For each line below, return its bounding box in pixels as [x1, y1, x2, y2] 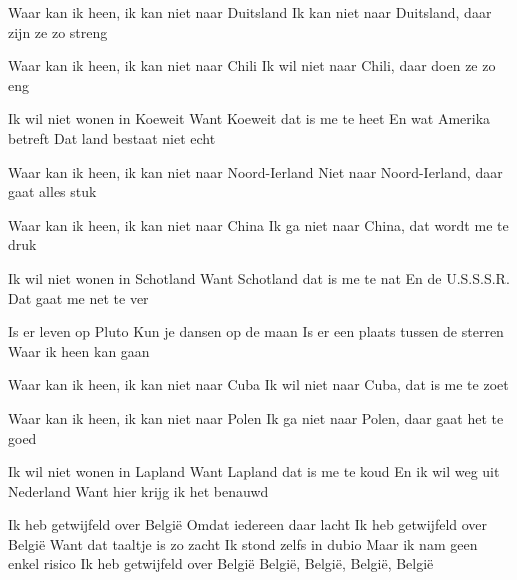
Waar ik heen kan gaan [8, 340, 150, 361]
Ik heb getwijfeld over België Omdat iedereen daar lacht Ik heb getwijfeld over [8, 514, 488, 535]
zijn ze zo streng [8, 21, 108, 42]
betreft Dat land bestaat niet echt [8, 127, 216, 148]
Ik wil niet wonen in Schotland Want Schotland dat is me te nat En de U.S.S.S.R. [8, 267, 510, 288]
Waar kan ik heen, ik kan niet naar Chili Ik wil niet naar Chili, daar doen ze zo [8, 55, 496, 76]
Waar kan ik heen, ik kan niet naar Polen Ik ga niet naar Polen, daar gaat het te [8, 407, 504, 428]
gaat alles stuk [8, 181, 97, 202]
